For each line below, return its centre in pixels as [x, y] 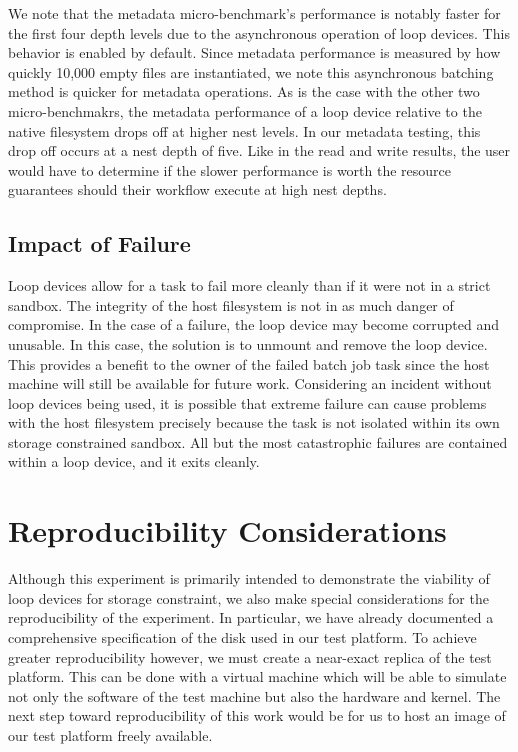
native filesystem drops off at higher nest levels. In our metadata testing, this [244, 130]
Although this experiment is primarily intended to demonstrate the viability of [249, 578]
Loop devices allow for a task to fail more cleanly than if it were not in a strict [249, 285]
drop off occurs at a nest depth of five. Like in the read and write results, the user [259, 150]
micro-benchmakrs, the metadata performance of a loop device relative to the [245, 110]
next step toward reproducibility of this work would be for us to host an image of [257, 715]
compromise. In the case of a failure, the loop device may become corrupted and [254, 324]
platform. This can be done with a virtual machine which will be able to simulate [257, 676]
